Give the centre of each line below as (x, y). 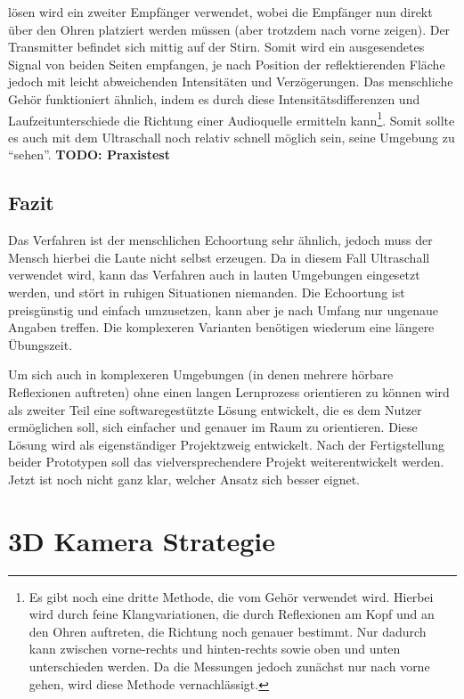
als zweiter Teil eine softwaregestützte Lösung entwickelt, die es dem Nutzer (215, 409)
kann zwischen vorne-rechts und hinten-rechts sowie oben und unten (215, 649)
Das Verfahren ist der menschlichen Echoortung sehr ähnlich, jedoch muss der (220, 240)
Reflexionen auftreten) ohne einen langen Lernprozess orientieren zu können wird (229, 391)
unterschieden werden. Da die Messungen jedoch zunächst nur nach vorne (229, 666)
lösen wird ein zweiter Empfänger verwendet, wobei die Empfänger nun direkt (220, 12)
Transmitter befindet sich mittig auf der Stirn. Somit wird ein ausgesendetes (216, 47)
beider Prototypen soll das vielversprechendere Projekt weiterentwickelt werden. (226, 462)
